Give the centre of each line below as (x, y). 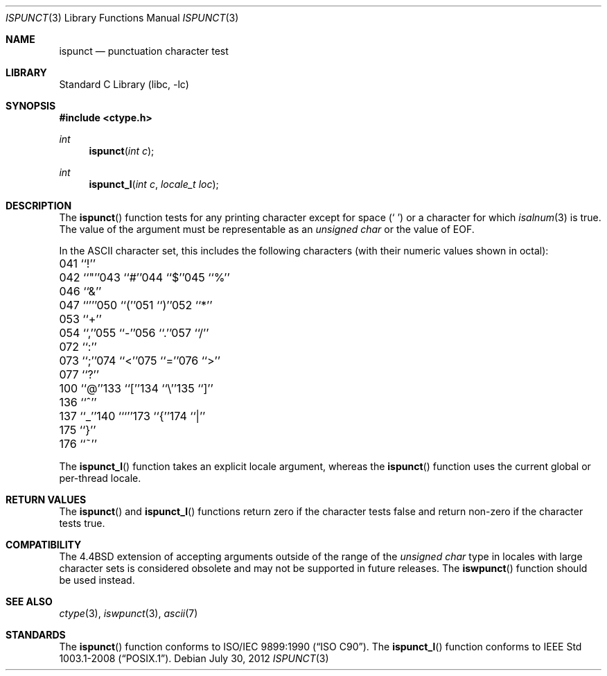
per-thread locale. (100, 478)
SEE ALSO (29, 601)
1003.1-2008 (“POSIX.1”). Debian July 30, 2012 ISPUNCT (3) (194, 658)
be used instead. (97, 580)
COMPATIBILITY (44, 545)
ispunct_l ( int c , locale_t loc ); (154, 184)
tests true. (82, 523)
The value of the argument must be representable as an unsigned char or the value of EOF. (267, 229)
